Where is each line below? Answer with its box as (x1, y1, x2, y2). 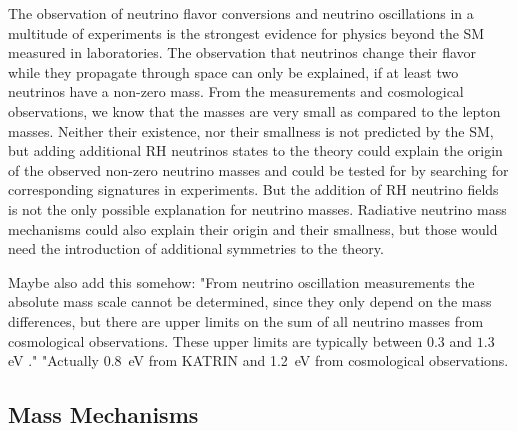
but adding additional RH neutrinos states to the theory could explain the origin (8, 140, 503, 161)
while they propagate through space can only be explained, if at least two (8, 61, 459, 82)
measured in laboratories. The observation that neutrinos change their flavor (8, 42, 477, 63)
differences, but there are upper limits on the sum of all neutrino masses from (8, 310, 484, 331)
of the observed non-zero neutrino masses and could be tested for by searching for (8, 159, 509, 180)
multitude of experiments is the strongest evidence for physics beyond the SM (8, 22, 485, 43)
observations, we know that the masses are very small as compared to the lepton (8, 100, 501, 121)
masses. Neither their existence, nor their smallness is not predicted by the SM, (8, 120, 494, 141)
